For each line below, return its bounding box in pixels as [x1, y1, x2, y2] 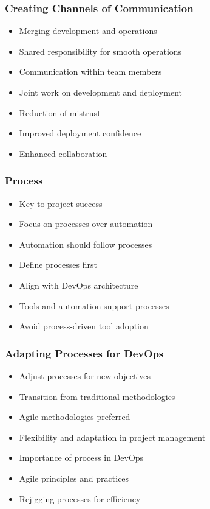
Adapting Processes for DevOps [5, 345, 164, 360]
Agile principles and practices [19, 471, 129, 484]
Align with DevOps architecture [19, 278, 138, 291]
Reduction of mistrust [19, 106, 101, 119]
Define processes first [19, 258, 97, 271]
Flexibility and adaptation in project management [19, 430, 206, 443]
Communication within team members [19, 65, 162, 78]
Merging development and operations [19, 24, 157, 37]
